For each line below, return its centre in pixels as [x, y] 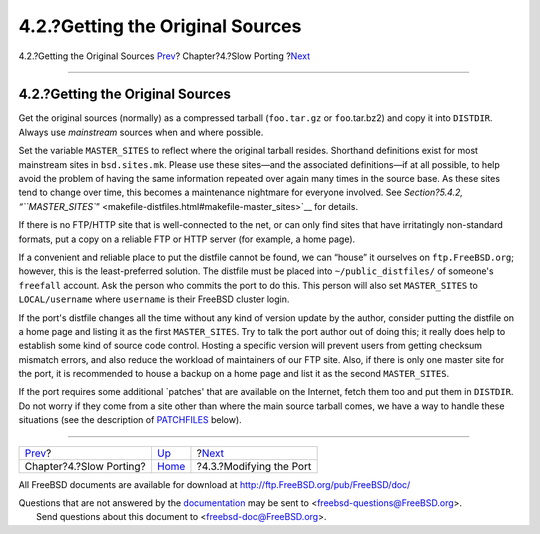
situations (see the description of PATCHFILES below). [130, 420]
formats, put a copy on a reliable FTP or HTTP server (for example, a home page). [187, 239]
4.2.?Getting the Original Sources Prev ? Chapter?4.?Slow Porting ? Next [164, 56]
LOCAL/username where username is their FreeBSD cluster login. [154, 299]
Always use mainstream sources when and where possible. [141, 132]
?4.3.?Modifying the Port [254, 466]
